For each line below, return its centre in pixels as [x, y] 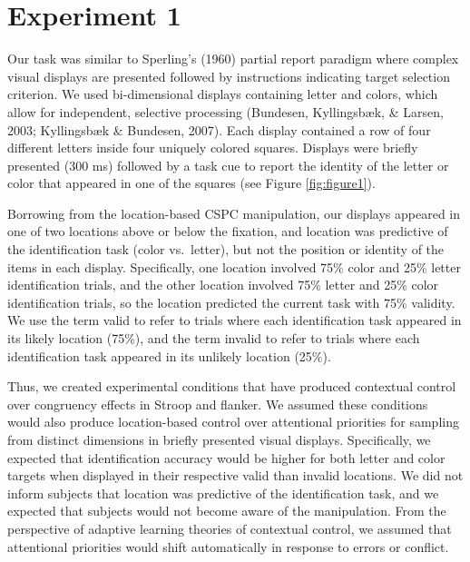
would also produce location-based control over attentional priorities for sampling [233, 422]
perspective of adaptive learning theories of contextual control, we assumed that [230, 528]
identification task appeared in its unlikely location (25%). [169, 355]
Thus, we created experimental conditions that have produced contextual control [232, 386]
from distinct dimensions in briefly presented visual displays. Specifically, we [219, 439]
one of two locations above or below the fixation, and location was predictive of [228, 231]
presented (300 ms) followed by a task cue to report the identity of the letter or [228, 165]
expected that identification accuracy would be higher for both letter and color [226, 457]
